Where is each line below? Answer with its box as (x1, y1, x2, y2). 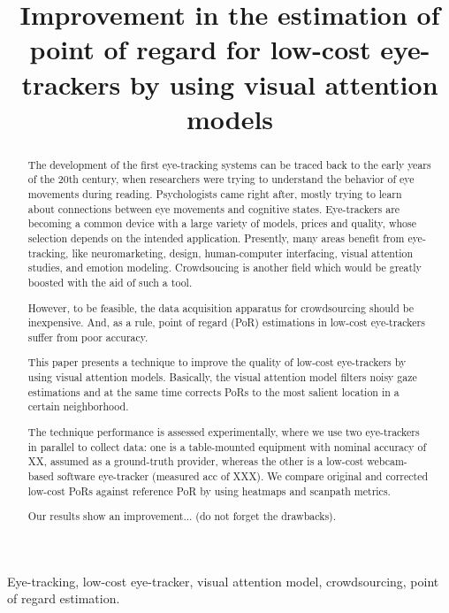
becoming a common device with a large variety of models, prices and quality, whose (27, 216, 417, 231)
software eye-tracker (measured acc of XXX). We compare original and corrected (57, 468, 429, 483)
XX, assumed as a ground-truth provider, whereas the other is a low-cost (27, 454, 364, 469)
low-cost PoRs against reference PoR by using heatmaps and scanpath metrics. (27, 483, 391, 498)
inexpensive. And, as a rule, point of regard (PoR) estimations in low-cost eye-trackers (27, 315, 425, 330)
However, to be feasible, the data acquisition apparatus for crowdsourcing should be (27, 300, 414, 315)
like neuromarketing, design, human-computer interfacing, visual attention (72, 245, 414, 260)
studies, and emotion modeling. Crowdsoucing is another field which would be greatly (27, 260, 422, 275)
